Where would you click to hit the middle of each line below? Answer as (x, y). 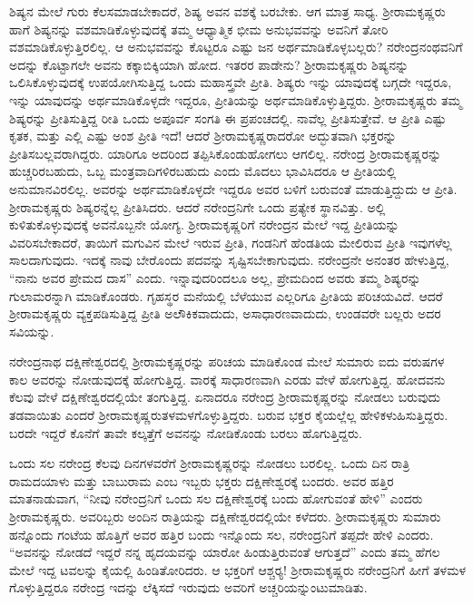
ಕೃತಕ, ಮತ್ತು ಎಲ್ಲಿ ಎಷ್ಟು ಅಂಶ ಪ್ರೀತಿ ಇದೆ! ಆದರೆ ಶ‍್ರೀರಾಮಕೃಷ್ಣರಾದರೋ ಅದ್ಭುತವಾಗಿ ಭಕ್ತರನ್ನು (203, 136)
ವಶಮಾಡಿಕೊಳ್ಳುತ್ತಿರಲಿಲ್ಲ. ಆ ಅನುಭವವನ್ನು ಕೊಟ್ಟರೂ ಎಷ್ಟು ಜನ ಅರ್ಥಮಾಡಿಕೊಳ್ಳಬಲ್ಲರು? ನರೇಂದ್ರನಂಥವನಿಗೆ (236, 47)
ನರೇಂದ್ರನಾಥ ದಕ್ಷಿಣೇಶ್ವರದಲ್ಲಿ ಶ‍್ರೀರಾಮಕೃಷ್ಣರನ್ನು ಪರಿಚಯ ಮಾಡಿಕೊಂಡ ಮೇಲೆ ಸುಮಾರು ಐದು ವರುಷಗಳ (227, 361)
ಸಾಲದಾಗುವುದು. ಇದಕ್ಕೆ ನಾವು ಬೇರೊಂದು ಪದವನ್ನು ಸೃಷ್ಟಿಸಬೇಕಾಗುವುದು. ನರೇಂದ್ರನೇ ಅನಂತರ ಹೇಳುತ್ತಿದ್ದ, (229, 260)
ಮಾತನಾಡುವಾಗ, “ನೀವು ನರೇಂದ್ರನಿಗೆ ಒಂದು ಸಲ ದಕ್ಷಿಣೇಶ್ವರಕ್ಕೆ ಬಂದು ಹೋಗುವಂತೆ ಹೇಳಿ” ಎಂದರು (216, 498)
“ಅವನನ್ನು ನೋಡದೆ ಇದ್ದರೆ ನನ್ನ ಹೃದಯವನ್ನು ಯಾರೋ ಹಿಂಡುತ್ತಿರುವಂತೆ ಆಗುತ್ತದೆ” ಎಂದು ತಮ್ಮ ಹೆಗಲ (225, 552)
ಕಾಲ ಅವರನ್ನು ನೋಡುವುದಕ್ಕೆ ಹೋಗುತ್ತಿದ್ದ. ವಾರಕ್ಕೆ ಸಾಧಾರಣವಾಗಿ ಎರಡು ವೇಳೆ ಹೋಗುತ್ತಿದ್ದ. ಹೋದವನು (227, 379)
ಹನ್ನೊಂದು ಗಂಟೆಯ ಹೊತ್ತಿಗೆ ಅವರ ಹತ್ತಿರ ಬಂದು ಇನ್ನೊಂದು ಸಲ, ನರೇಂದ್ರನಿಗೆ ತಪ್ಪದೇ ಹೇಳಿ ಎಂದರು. (222, 534)
